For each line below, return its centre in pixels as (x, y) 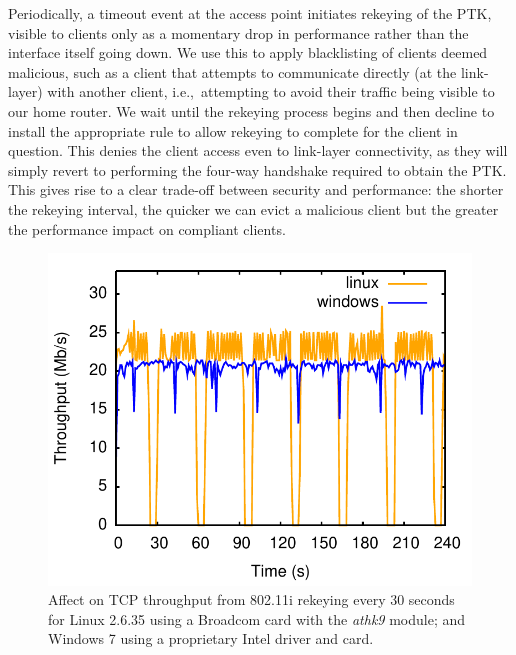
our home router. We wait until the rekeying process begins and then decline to (251, 110)
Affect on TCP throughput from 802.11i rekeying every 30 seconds (251, 599)
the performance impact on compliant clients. (147, 228)
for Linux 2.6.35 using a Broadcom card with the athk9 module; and (257, 618)
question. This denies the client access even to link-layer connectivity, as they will (258, 150)
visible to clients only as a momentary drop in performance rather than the (238, 32)
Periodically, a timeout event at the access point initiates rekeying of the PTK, (250, 13)
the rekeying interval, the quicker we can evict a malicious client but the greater (253, 208)
